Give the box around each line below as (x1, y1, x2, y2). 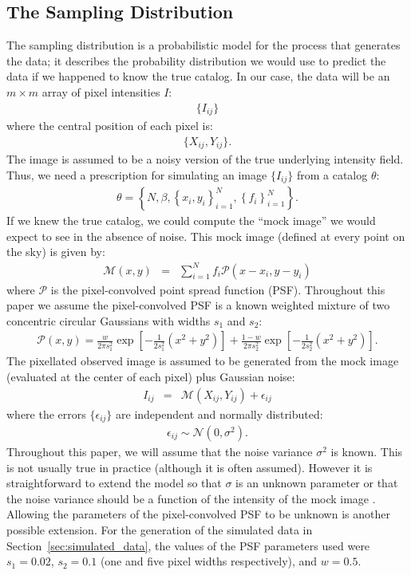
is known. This (330, 443, 403, 460)
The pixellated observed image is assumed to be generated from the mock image (6, 352, 399, 369)
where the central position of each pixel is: (6, 117, 213, 134)
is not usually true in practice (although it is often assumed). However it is (6, 459, 373, 475)
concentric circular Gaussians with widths (6, 312, 211, 329)
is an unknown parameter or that (235, 475, 398, 491)
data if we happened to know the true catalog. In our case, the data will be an (6, 68, 390, 85)
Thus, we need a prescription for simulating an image (6, 166, 267, 183)
